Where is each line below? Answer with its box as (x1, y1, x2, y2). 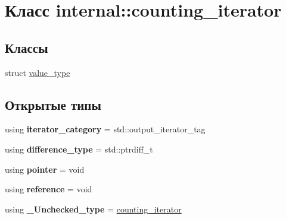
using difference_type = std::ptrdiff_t (5, 142, 153, 155)
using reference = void (5, 183, 92, 195)
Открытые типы (5, 95, 101, 113)
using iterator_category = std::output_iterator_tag (5, 123, 206, 135)
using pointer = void (5, 163, 85, 175)
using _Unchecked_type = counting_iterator (5, 202, 182, 215)
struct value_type (5, 66, 70, 78)
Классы (5, 38, 48, 56)
